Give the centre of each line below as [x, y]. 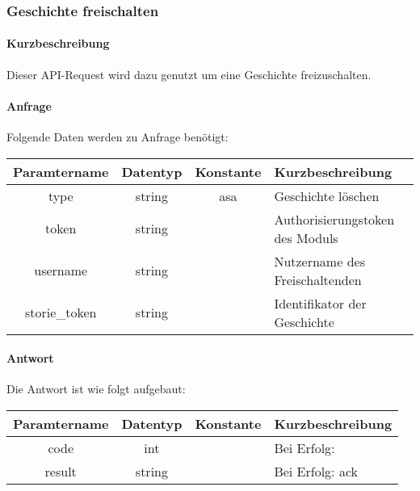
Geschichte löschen [327, 195]
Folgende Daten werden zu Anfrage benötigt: [118, 137]
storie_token [61, 313]
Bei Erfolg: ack [316, 472]
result [61, 472]
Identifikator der [320, 303]
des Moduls [306, 237]
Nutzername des [319, 261]
